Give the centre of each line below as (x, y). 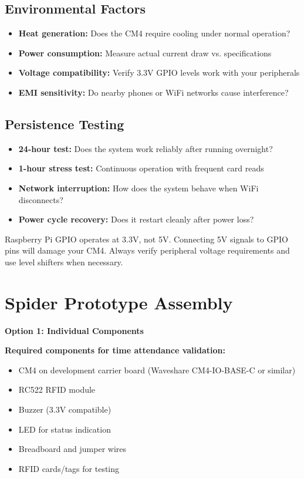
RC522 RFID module (57, 389)
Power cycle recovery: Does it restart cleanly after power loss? (136, 219)
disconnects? (41, 199)
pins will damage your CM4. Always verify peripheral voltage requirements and (147, 250)
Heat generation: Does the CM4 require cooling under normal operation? (154, 33)
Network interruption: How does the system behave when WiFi (139, 188)
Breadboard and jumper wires (72, 449)
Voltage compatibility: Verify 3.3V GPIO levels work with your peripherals (159, 72)
